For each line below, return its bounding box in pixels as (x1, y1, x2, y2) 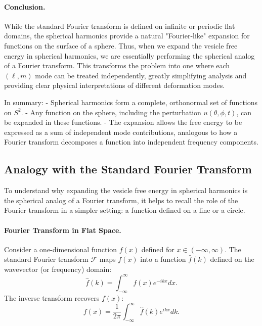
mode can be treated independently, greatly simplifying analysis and (35, 70, 247, 80)
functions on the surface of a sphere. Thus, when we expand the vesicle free (4, 40, 238, 51)
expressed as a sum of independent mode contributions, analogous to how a (4, 126, 238, 137)
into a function (140, 254, 186, 264)
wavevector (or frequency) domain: (4, 263, 112, 274)
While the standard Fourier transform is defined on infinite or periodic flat (4, 20, 235, 31)
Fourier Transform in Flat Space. (4, 224, 121, 235)
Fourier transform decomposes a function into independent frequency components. (4, 136, 258, 147)
